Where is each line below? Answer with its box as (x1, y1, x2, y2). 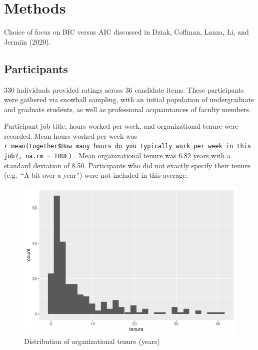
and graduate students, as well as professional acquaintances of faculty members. (4, 104, 251, 114)
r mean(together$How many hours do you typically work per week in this (4, 143, 251, 150)
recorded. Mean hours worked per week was (4, 130, 137, 141)
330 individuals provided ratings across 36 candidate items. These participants (4, 84, 244, 95)
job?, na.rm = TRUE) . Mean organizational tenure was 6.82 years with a (4, 150, 231, 161)
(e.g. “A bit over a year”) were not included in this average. (4, 170, 188, 180)
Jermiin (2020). (4, 36, 51, 47)
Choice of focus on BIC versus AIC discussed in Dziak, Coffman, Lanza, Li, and (4, 27, 249, 37)
